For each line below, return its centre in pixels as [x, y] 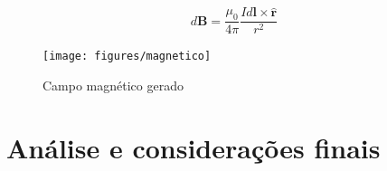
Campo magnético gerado [113, 85]
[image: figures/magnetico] [127, 57]
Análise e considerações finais [193, 147]
